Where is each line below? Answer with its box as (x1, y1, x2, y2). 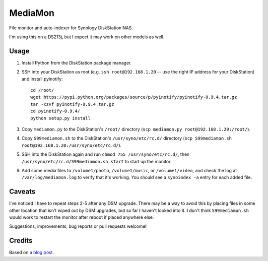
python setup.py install (30, 115, 91, 121)
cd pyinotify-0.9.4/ (30, 108, 80, 114)
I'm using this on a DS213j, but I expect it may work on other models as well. (9, 34, 165, 40)
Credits (9, 236, 33, 245)
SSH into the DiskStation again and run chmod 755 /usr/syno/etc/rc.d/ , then (21, 151, 190, 157)
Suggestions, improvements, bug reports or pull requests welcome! (9, 223, 147, 229)
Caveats (9, 188, 36, 196)
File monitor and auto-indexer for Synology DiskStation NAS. (9, 25, 134, 31)
